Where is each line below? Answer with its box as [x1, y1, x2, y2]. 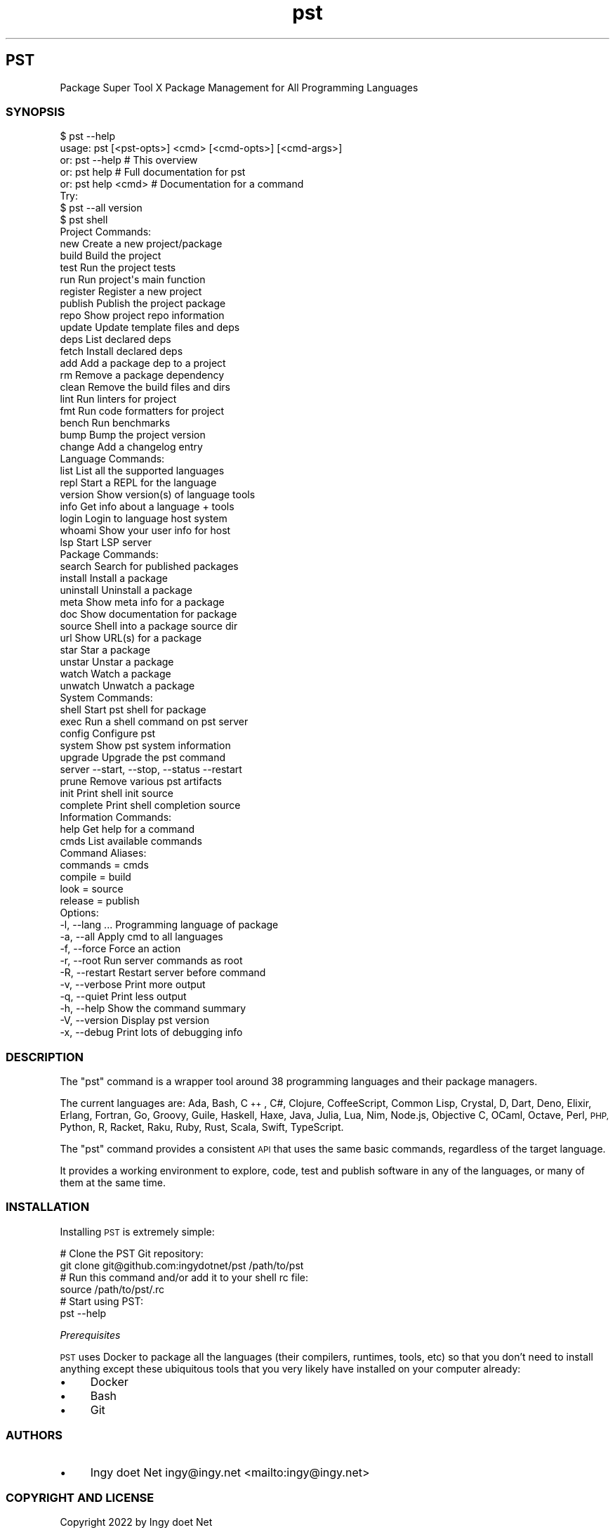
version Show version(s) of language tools [60, 488, 256, 501]
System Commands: [60, 692, 153, 704]
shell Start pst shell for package [60, 704, 206, 716]
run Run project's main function [60, 273, 206, 286]
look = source [60, 883, 124, 895]
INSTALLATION [6, 1200, 90, 1214]
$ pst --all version [60, 202, 143, 214]
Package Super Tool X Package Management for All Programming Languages [60, 81, 418, 93]
